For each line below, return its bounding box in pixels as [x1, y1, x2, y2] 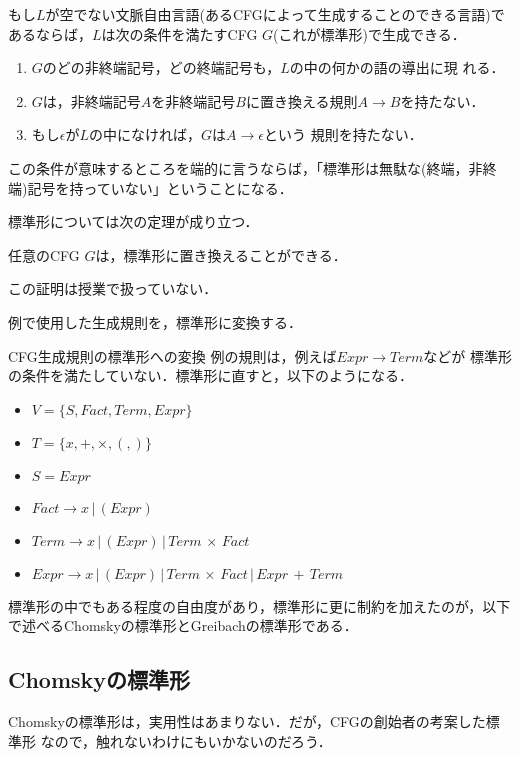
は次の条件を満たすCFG [101, 23, 258, 44]
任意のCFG [8, 244, 80, 265]
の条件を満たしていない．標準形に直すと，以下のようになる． [8, 365, 414, 386]
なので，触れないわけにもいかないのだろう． [40, 730, 332, 751]
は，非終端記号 [42, 90, 141, 111]
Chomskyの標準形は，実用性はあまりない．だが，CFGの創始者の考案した [8, 711, 486, 732]
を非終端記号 [151, 90, 236, 111]
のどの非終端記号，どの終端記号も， [42, 57, 281, 78]
